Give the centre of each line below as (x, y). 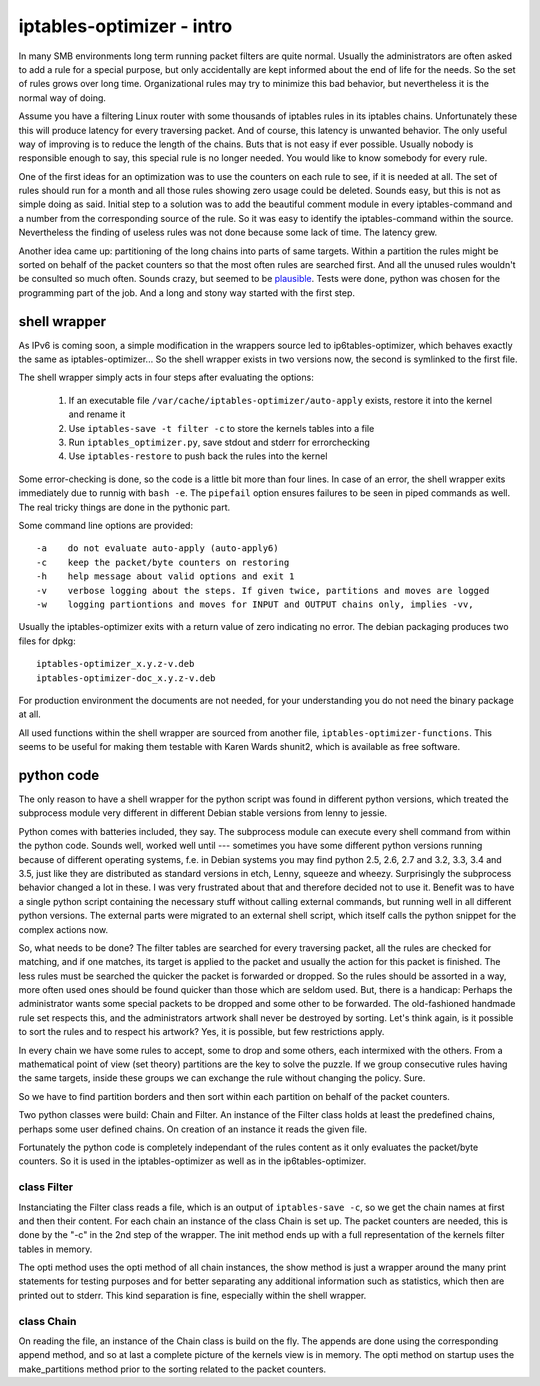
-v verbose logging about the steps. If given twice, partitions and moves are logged (263, 590)
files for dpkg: (47, 641)
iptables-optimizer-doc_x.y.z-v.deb (126, 678)
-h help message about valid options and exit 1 (165, 576)
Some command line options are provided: (106, 525)
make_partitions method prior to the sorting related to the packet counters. (172, 1369)
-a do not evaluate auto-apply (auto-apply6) (157, 548)
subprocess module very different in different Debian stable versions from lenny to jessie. (203, 813)
